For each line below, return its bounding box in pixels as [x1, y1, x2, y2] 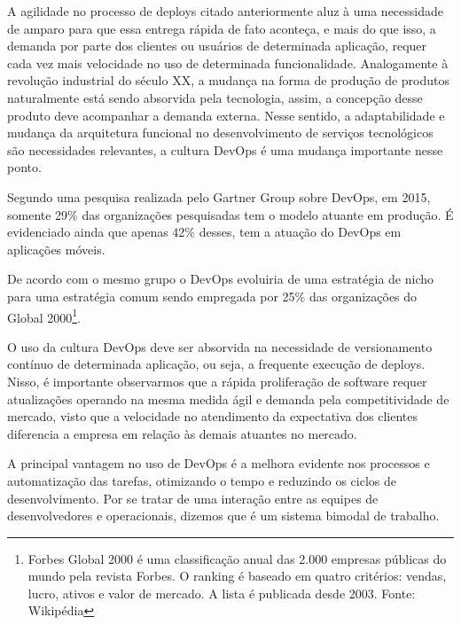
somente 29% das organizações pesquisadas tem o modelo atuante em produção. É [7, 205, 454, 223]
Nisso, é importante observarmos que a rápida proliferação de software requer [7, 371, 427, 390]
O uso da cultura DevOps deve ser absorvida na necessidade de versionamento [7, 337, 433, 355]
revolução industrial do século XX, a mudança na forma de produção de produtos [7, 71, 450, 90]
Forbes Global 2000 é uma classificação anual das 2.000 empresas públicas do [27, 549, 447, 567]
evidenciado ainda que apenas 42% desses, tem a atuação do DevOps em [7, 223, 402, 241]
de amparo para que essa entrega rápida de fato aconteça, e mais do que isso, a [7, 19, 436, 37]
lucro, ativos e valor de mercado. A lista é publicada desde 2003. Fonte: [27, 583, 416, 602]
